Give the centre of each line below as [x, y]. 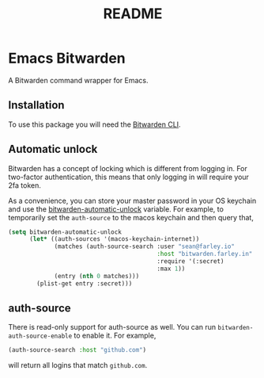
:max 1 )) [171, 269]
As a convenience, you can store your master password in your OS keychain [132, 200]
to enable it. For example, [115, 336]
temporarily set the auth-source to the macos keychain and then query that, [131, 217]
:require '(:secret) [190, 262]
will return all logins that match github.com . [78, 365]
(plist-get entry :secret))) [85, 283]
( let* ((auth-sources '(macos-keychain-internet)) [114, 239]
